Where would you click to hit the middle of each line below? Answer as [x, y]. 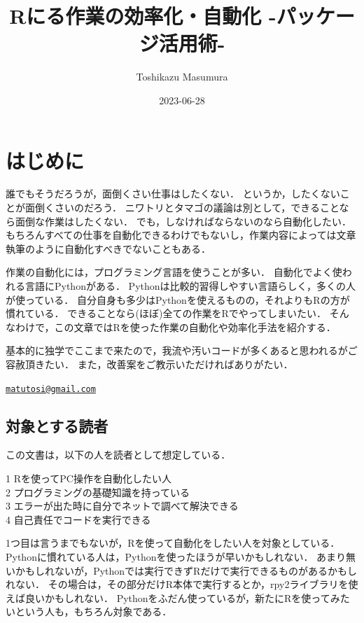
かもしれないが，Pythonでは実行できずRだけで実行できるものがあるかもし [186, 570]
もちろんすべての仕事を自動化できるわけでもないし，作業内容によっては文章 [181, 235]
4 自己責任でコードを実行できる [78, 519]
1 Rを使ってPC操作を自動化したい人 [89, 478]
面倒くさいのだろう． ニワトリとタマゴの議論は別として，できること [182, 208]
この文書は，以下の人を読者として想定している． [118, 455]
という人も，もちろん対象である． [93, 611]
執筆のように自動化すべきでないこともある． [108, 248]
